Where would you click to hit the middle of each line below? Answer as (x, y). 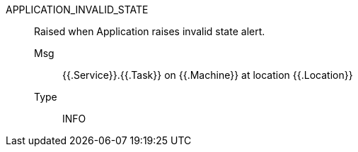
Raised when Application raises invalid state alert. (150, 31)
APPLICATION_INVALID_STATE (77, 9)
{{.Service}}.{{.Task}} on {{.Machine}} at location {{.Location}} (208, 75)
